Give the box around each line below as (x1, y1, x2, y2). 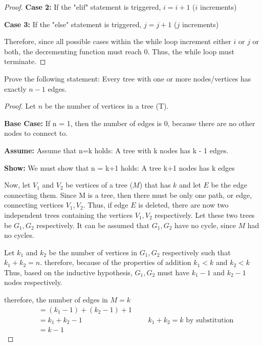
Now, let (4, 179, 31, 190)
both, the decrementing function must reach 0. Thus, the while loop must (4, 46, 234, 56)
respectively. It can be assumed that (36, 219, 150, 230)
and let (179, 179, 201, 190)
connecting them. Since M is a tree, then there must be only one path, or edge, (4, 189, 252, 200)
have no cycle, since (174, 219, 236, 230)
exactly (4, 83, 27, 94)
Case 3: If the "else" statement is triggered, (4, 18, 142, 29)
